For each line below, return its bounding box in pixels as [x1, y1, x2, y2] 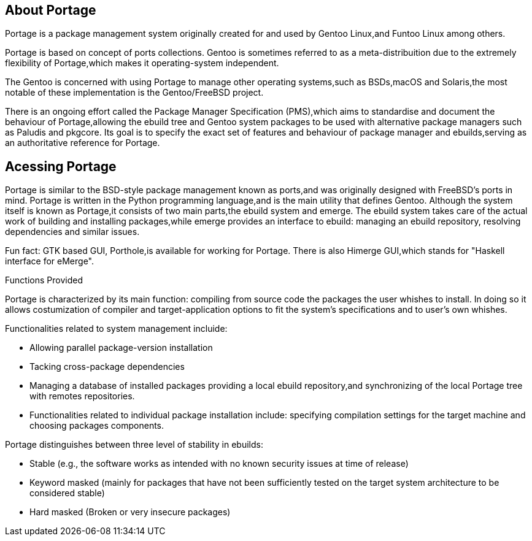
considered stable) [29, 488, 105, 499]
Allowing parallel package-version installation [29, 342, 213, 353]
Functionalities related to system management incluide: [5, 323, 228, 334]
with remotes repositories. [29, 391, 135, 402]
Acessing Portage [5, 158, 117, 174]
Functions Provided [5, 275, 83, 286]
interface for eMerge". [5, 256, 94, 267]
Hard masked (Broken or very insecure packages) [29, 507, 231, 518]
